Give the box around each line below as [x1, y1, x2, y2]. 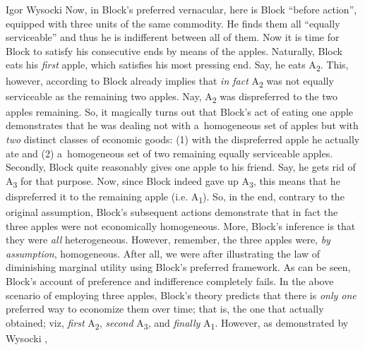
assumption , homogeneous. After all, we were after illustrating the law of [6, 246, 321, 260]
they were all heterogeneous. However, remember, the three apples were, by [6, 232, 330, 247]
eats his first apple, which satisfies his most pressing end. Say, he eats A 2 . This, [6, 57, 349, 74]
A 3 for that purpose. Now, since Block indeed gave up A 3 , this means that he [6, 173, 340, 190]
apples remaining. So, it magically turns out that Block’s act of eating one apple [6, 104, 354, 119]
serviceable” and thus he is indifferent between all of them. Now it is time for [6, 30, 340, 44]
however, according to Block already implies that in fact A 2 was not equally [6, 73, 334, 90]
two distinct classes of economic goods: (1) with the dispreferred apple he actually [6, 131, 360, 146]
